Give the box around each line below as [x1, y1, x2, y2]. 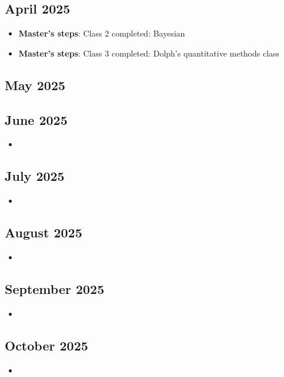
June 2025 [5, 110, 68, 128]
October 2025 [5, 336, 88, 354]
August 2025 [5, 223, 82, 242]
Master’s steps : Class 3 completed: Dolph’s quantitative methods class [18, 47, 280, 59]
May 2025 [5, 75, 66, 94]
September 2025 [5, 279, 105, 297]
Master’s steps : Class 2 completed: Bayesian [18, 27, 185, 39]
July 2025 [5, 167, 65, 185]
